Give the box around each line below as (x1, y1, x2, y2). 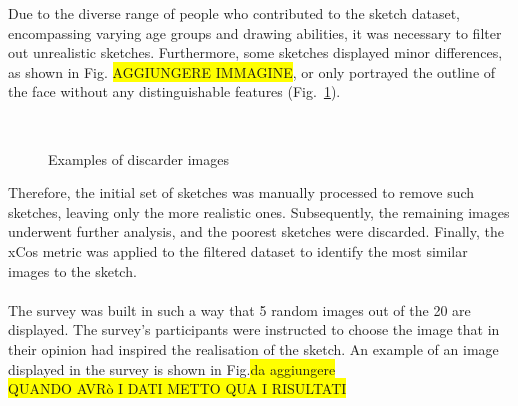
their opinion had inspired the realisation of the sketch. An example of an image (8, 338, 499, 359)
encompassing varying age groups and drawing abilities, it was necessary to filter (8, 22, 502, 43)
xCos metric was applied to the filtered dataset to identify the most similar (8, 240, 468, 261)
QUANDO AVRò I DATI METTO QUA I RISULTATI (8, 378, 347, 399)
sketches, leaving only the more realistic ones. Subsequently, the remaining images (8, 201, 510, 222)
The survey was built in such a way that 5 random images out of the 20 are (8, 299, 471, 320)
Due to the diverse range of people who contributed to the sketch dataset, (8, 3, 461, 23)
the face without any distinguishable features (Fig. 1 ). (8, 81, 341, 102)
